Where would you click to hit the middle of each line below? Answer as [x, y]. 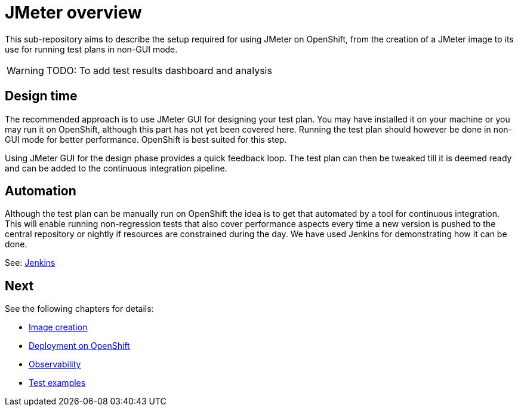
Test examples [57, 383]
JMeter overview [73, 13]
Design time [41, 96]
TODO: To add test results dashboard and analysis [159, 70]
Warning [25, 70]
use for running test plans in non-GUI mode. [91, 49]
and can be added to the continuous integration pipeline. [116, 168]
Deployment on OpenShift [79, 346]
